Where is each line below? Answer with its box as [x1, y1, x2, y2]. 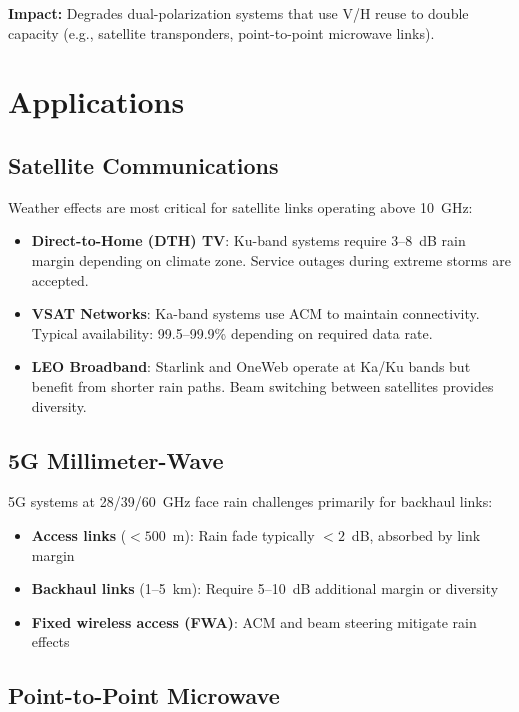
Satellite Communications [8, 149, 279, 180]
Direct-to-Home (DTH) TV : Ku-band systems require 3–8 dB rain [31, 230, 466, 251]
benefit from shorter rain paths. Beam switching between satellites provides [31, 375, 494, 396]
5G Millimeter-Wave [8, 444, 224, 475]
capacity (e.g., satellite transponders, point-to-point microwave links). [8, 22, 435, 43]
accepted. [31, 269, 89, 290]
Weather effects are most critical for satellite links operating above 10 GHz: [8, 196, 473, 217]
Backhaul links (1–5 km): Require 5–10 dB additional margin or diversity [31, 578, 499, 599]
